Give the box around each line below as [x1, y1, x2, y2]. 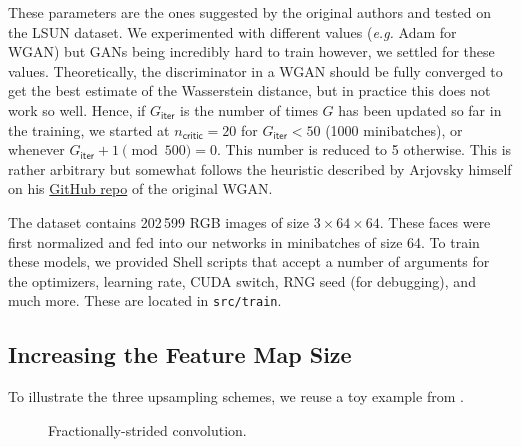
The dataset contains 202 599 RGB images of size [8, 211, 309, 232]
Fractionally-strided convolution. [48, 419, 247, 440]
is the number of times [180, 99, 318, 120]
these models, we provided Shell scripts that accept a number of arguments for [8, 251, 490, 272]
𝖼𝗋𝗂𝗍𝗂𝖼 [182, 131, 203, 142]
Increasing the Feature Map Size [8, 339, 352, 370]
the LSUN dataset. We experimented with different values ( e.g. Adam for [8, 21, 457, 42]
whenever [8, 139, 65, 160]
